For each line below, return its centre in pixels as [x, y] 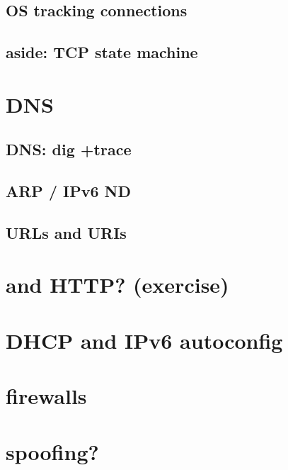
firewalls [46, 396]
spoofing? [52, 451]
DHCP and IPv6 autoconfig [144, 340]
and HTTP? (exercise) [117, 285]
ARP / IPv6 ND [68, 191]
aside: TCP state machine [102, 52]
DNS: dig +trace [69, 149]
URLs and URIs [66, 232]
